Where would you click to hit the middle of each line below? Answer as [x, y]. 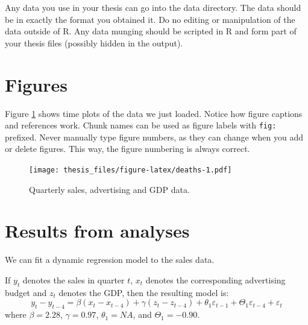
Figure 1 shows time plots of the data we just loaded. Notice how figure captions [154, 113]
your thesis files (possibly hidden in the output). [94, 43]
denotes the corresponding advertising [215, 279]
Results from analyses [97, 231]
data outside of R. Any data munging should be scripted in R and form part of [151, 31]
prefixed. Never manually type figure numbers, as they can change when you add [154, 137]
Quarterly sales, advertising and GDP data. [109, 189]
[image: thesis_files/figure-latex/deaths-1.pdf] [130, 170]
